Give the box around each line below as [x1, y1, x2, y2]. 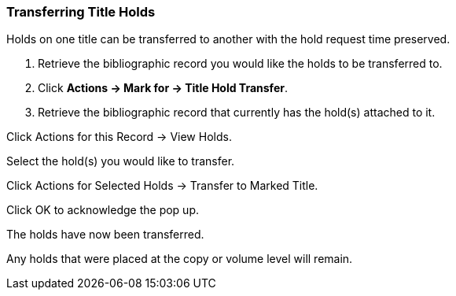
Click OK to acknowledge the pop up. [6, 203, 199, 217]
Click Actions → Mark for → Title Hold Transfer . [38, 81, 288, 95]
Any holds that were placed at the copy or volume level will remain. [6, 252, 353, 266]
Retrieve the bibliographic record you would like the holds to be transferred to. [38, 57, 443, 71]
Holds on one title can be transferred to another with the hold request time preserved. [6, 32, 450, 46]
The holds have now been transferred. [6, 228, 204, 242]
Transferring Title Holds [6, 4, 156, 20]
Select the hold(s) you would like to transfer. [6, 154, 235, 168]
